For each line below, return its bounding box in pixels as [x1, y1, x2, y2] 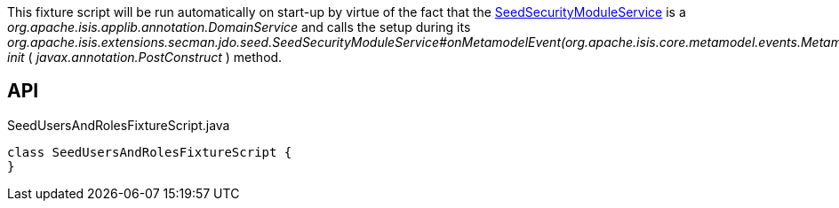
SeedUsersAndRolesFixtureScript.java [7, 117, 230, 133]
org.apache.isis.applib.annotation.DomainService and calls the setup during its [7, 19, 471, 35]
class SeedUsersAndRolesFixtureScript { [7, 144, 292, 159]
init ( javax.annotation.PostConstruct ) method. [7, 50, 283, 65]
